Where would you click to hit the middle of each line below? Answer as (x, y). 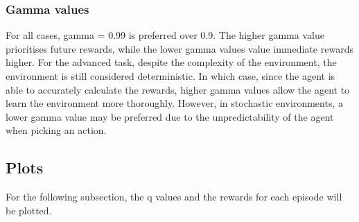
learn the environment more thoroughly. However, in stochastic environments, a (174, 103)
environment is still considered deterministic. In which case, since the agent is (170, 76)
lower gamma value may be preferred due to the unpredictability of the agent (170, 116)
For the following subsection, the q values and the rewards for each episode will (174, 197)
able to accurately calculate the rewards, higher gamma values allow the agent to (178, 89)
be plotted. (29, 210)
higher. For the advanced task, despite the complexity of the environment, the (171, 62)
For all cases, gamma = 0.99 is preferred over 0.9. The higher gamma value (165, 35)
